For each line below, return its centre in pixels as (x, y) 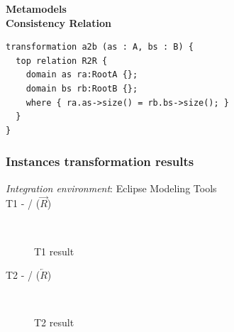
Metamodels (36, 9)
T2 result (54, 322)
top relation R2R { (62, 61)
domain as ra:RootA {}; (82, 75)
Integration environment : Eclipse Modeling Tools (111, 188)
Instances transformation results (100, 161)
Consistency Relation (58, 22)
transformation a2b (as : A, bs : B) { (100, 47)
